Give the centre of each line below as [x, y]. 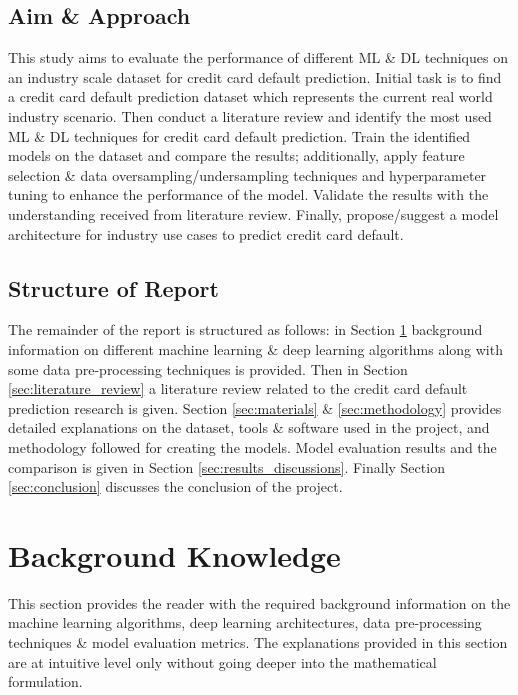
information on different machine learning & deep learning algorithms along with [255, 348]
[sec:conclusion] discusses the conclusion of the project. [175, 486]
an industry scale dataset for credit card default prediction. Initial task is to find [255, 76]
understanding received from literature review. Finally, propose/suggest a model [253, 213]
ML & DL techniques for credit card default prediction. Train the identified [239, 135]
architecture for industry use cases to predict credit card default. [206, 233]
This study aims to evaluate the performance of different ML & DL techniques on [258, 57]
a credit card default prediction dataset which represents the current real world [250, 96]
